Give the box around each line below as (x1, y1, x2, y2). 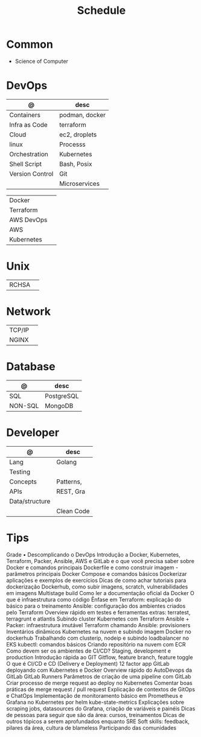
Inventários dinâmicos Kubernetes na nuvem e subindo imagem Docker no (6, 628, 192, 635)
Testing (9, 467, 31, 476)
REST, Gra (56, 487, 86, 496)
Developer (6, 426, 59, 439)
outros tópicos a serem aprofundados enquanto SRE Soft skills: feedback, (6, 718, 190, 725)
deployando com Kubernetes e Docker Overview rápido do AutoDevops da (6, 666, 192, 674)
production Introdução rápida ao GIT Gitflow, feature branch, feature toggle (6, 653, 193, 661)
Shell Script (9, 159, 42, 168)
